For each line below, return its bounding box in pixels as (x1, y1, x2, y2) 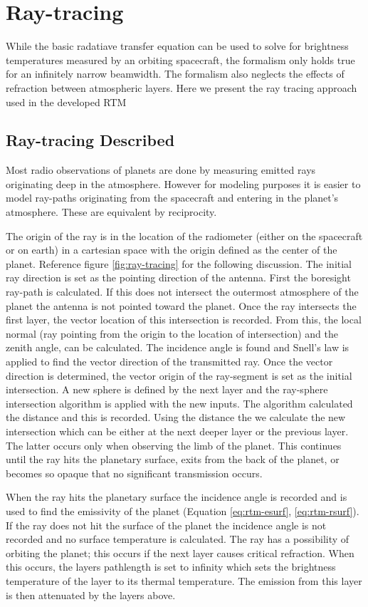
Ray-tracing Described (6, 129, 175, 151)
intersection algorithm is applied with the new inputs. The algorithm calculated (6, 395, 353, 410)
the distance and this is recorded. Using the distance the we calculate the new (6, 410, 346, 425)
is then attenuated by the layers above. (6, 587, 176, 602)
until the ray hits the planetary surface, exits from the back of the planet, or (6, 452, 340, 467)
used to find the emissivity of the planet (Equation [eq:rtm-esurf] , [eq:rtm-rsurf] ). (6, 503, 359, 518)
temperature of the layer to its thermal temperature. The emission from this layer (6, 573, 362, 588)
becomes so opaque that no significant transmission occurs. (6, 465, 263, 480)
